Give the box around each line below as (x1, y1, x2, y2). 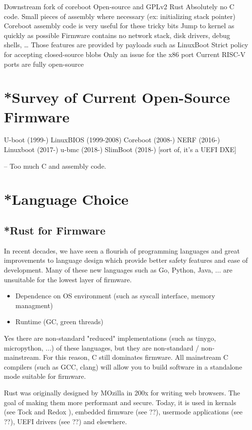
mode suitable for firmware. (4, 371, 86, 381)
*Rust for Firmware (4, 223, 106, 238)
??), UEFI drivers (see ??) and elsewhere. (4, 416, 127, 426)
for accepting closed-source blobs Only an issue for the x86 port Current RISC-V (4, 49, 246, 59)
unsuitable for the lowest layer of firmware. (4, 274, 132, 284)
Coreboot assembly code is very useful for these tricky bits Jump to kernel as (4, 20, 234, 31)
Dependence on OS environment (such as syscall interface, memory (15, 291, 215, 301)
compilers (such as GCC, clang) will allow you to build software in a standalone (4, 361, 242, 371)
